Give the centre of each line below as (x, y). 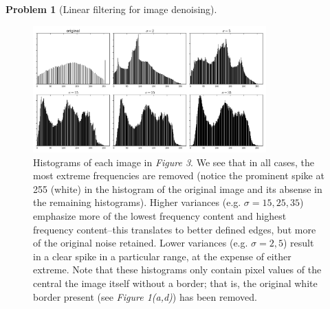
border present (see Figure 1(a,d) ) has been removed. (145, 296)
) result (298, 243)
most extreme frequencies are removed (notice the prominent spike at (179, 175)
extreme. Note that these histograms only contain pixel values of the (177, 270)
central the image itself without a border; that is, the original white (175, 283)
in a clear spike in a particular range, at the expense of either (162, 256)
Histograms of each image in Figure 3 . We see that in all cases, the (174, 162)
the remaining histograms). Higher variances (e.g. (137, 202)
